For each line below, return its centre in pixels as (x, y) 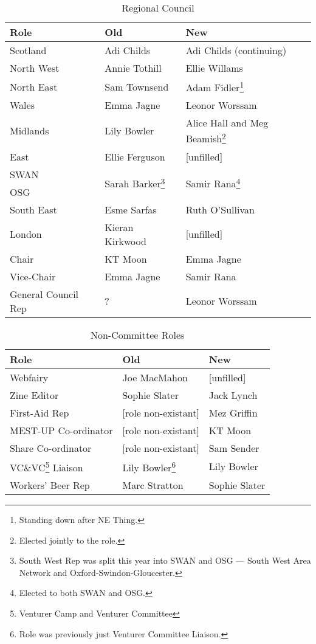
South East (33, 209)
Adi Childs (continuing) (236, 50)
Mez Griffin (233, 412)
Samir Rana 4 (213, 183)
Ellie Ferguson (135, 156)
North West (35, 68)
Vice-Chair (33, 276)
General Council (44, 294)
